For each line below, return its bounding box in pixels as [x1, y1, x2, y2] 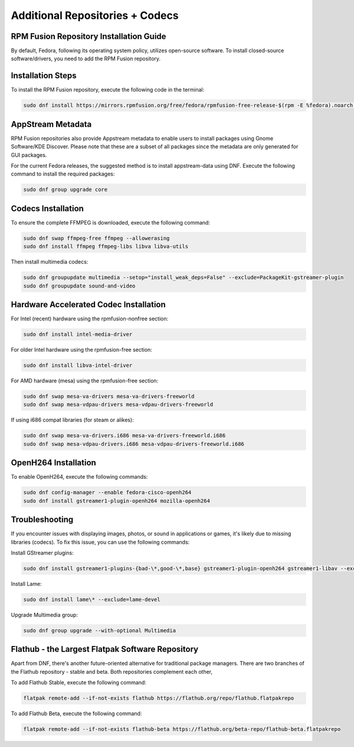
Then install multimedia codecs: [11, 258, 88, 265]
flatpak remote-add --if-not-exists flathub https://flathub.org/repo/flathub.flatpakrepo [23, 695, 294, 701]
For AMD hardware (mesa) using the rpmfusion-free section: [11, 377, 159, 384]
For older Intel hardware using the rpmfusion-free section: [11, 346, 153, 353]
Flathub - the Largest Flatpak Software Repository [11, 644, 199, 654]
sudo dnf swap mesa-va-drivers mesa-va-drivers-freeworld [23, 393, 195, 400]
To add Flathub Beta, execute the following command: [11, 710, 142, 717]
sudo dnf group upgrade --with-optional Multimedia [23, 627, 176, 634]
